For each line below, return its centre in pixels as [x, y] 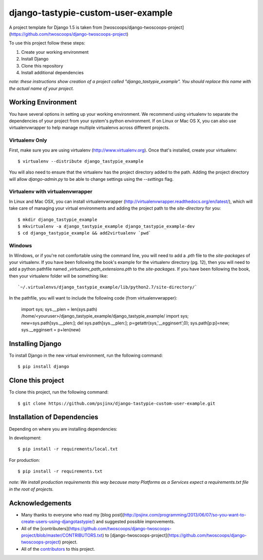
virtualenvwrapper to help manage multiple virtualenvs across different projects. [89, 128]
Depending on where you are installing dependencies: [63, 429]
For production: [24, 460]
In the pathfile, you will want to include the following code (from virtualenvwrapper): [93, 298]
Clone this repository [42, 65]
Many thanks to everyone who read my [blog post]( [73, 515]
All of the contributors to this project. [58, 549]
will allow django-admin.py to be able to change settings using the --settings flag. [91, 179]
